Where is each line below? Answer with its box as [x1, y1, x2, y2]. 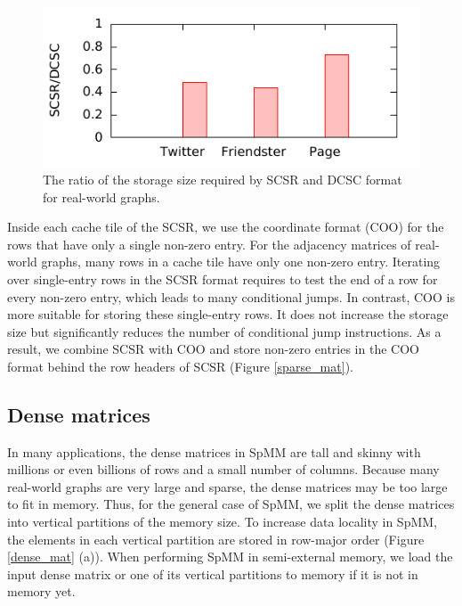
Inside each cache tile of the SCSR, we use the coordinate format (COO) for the [7, 217, 444, 236]
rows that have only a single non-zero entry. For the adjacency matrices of [7, 234, 411, 253]
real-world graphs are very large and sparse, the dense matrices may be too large [7, 477, 448, 495]
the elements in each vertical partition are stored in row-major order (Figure [7, 529, 425, 548]
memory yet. [7, 582, 76, 601]
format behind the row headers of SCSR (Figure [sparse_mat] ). [7, 356, 353, 375]
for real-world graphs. [43, 187, 160, 206]
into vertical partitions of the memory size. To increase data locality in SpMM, [7, 512, 437, 531]
